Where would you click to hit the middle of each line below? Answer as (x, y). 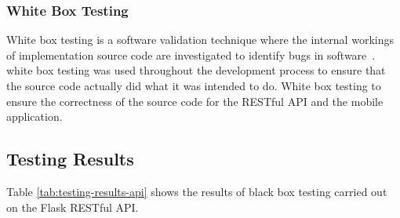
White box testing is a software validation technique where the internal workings (200, 40)
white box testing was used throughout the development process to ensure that (196, 70)
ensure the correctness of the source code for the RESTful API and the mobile (195, 101)
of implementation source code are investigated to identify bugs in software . (191, 54)
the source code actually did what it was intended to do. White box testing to (194, 85)
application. (35, 116)
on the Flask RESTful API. (73, 207)
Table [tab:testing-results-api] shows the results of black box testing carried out (197, 191)
